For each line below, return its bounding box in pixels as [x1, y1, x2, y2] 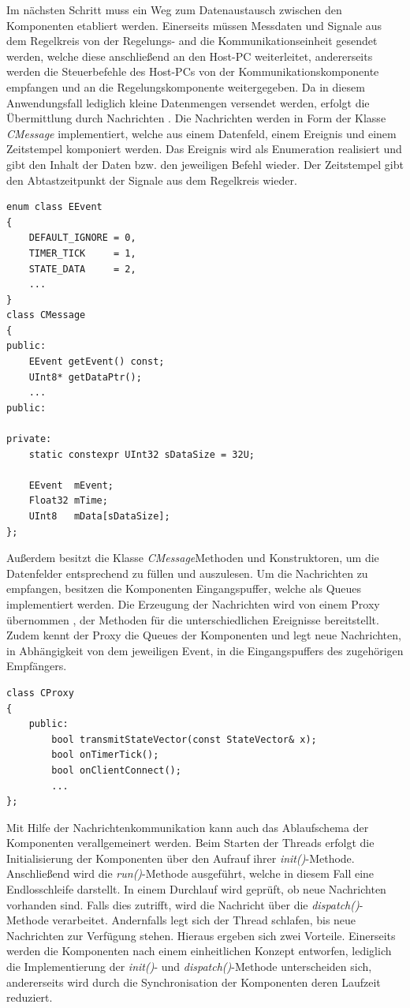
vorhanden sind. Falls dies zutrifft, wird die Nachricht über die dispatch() [6, 896, 360, 912]
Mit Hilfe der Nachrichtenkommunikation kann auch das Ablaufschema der [6, 819, 369, 835]
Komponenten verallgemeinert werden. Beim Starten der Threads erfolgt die [6, 834, 375, 851]
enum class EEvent [6, 201, 102, 213]
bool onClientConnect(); [51, 764, 181, 776]
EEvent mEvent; [28, 479, 114, 491]
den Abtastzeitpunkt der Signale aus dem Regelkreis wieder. [6, 171, 297, 188]
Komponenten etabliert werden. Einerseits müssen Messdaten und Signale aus [6, 17, 382, 33]
